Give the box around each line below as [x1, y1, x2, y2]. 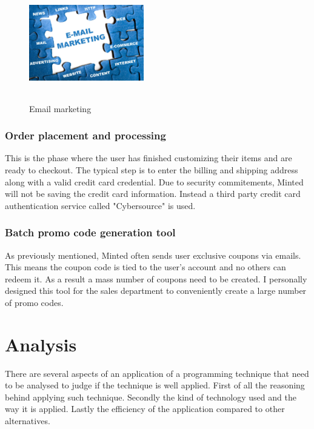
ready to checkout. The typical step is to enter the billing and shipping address [5, 163, 298, 176]
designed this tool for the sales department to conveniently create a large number [5, 284, 307, 297]
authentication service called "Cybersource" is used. [5, 199, 196, 211]
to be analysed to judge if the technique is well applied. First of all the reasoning [5, 379, 305, 391]
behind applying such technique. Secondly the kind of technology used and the [5, 390, 296, 403]
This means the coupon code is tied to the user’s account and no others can [5, 261, 286, 273]
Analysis [5, 331, 77, 356]
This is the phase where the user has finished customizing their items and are [5, 151, 292, 164]
